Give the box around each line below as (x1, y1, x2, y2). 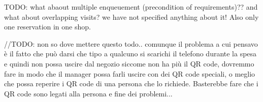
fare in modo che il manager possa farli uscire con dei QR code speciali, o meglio (4, 68, 255, 79)
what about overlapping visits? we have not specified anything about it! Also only (4, 11, 259, 22)
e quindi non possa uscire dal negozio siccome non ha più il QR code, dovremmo (4, 58, 254, 69)
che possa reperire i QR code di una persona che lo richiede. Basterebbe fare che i (4, 78, 258, 89)
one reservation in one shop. (4, 21, 91, 32)
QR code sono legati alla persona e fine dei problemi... (4, 88, 173, 98)
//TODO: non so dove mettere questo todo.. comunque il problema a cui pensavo (4, 38, 258, 49)
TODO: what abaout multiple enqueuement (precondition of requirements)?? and (4, 2, 258, 12)
